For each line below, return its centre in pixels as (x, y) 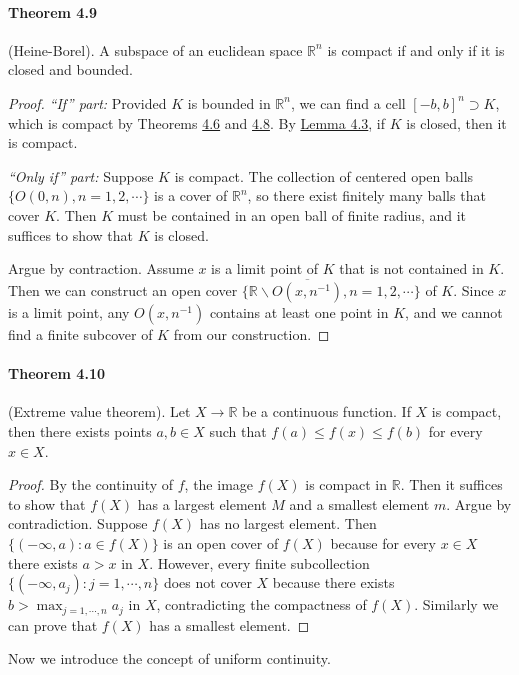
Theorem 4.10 (56, 373)
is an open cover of (221, 542)
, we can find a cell (348, 102)
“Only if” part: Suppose (81, 175)
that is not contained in (411, 268)
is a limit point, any (69, 311)
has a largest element (202, 503)
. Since (473, 289)
